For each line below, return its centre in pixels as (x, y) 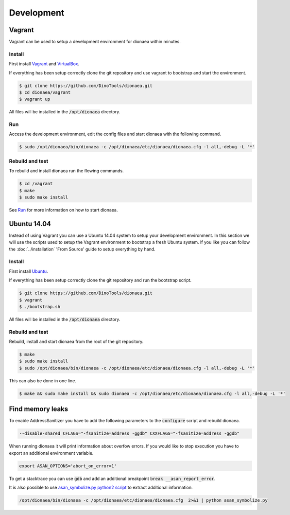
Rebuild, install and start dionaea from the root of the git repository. (76, 342)
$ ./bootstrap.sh (40, 307)
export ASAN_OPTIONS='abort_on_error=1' (68, 466)
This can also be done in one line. (43, 381)
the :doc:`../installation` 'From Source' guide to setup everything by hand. (82, 249)
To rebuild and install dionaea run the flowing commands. (66, 171)
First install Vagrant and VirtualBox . (44, 64)
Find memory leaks (39, 409)
